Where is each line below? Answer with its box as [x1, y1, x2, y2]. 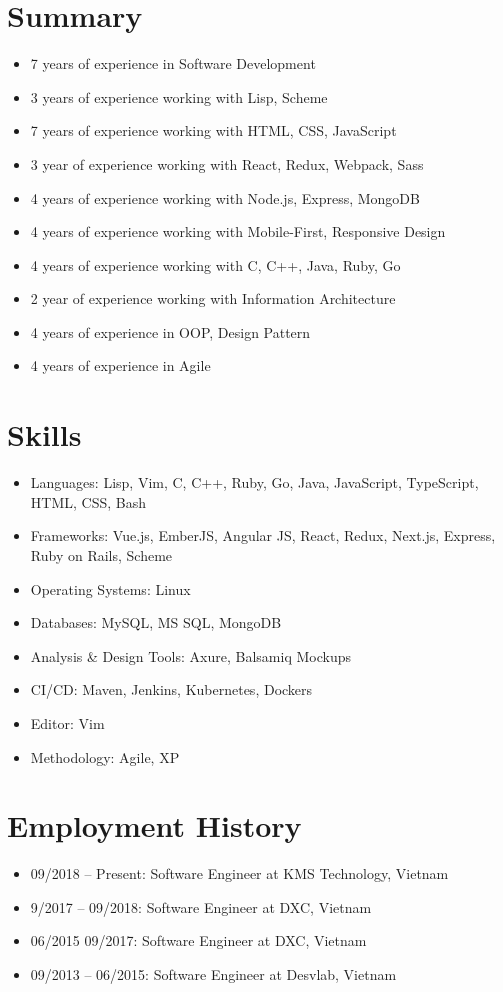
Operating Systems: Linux [30, 578, 191, 599]
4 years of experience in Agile [30, 355, 211, 376]
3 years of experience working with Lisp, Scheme [30, 86, 328, 107]
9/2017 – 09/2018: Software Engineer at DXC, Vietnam [30, 896, 372, 917]
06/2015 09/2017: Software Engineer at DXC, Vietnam [30, 930, 367, 951]
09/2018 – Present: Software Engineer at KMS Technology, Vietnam [30, 863, 449, 884]
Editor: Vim [30, 712, 105, 733]
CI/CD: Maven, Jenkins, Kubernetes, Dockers [30, 679, 313, 700]
